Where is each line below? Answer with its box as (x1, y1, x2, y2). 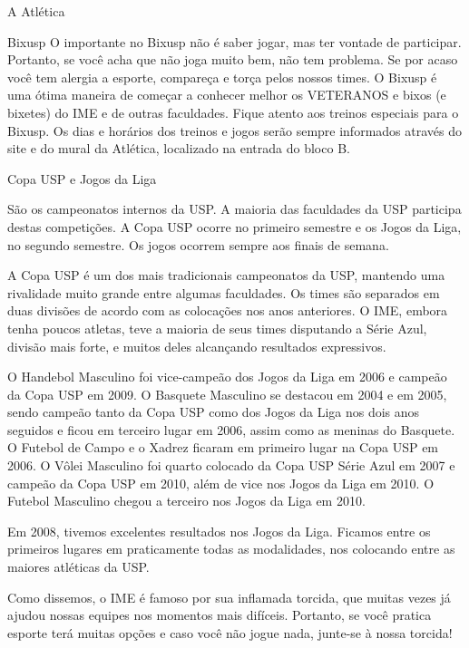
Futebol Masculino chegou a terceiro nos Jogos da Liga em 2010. (7, 491, 366, 510)
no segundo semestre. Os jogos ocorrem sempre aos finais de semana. (7, 235, 389, 254)
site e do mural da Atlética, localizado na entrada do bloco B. (7, 139, 350, 158)
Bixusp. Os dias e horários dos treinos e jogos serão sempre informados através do (7, 121, 462, 140)
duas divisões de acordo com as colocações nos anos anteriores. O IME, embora (7, 301, 448, 320)
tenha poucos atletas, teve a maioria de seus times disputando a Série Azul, (7, 318, 427, 337)
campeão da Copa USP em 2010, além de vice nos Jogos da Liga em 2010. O (7, 473, 435, 492)
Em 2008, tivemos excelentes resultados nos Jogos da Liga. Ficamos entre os (7, 521, 431, 540)
